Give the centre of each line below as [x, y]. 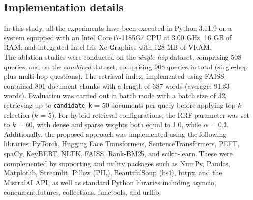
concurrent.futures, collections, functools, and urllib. [83, 192]
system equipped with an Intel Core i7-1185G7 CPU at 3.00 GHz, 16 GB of [118, 37]
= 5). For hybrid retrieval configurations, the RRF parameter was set [145, 115]
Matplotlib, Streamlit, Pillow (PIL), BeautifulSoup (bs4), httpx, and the [113, 173]
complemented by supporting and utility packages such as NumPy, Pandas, [117, 163]
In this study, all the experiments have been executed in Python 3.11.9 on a [118, 28]
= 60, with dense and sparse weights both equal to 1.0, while [110, 124]
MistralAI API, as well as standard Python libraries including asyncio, [110, 182]
